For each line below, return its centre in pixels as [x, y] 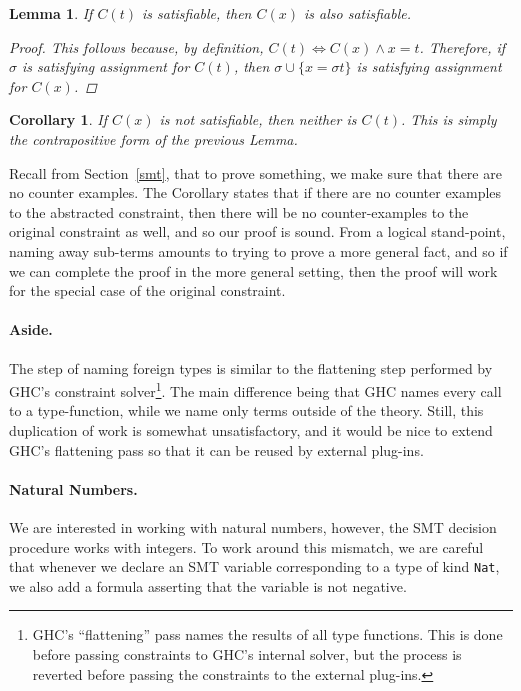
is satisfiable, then [196, 13]
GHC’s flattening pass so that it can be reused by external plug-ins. [216, 449]
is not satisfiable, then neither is [258, 119]
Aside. [31, 329]
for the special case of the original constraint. [147, 290]
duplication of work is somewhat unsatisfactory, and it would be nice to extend [251, 429]
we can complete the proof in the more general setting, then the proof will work [253, 270]
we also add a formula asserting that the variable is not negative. [208, 585]
